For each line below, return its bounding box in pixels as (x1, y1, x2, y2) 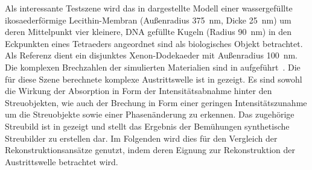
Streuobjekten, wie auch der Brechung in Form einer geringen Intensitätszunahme (5, 96, 307, 109)
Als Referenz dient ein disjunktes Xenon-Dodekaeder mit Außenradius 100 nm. (5, 49, 298, 61)
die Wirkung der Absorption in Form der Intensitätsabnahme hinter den (5, 84, 272, 97)
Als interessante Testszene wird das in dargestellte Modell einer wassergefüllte (5, 2, 293, 14)
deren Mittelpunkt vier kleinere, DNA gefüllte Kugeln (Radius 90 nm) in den (5, 25, 292, 38)
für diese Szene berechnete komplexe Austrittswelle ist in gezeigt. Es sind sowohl (5, 72, 302, 85)
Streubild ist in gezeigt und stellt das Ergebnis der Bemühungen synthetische (5, 119, 290, 132)
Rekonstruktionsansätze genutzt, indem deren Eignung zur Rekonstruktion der (5, 143, 296, 156)
